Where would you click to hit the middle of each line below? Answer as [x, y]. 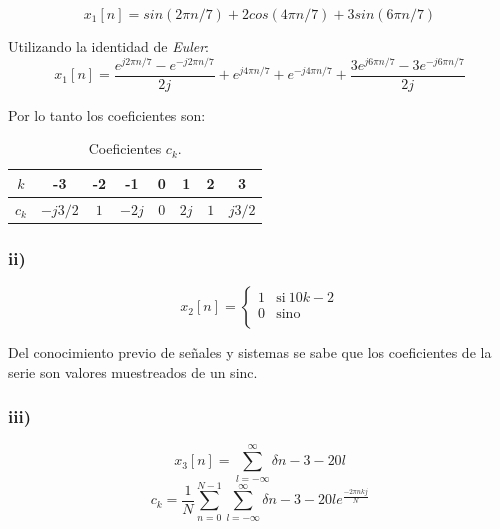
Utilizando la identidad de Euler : [108, 46]
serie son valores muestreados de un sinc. [133, 371]
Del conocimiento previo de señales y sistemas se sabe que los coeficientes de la [250, 352]
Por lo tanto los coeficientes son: [107, 114]
